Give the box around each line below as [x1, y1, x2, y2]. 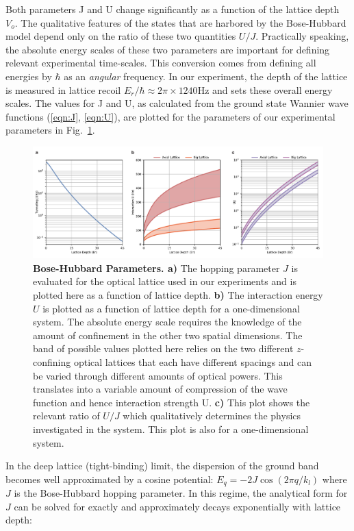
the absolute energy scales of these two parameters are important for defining [5, 42, 330, 56]
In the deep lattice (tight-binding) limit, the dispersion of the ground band [5, 458, 319, 473]
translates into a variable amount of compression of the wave [33, 382, 288, 396]
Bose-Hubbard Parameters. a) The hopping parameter [33, 260, 280, 275]
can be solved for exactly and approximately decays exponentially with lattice [14, 499, 341, 513]
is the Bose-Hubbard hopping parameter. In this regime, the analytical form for [14, 486, 348, 500]
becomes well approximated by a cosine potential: [5, 471, 214, 486]
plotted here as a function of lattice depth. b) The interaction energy [33, 288, 323, 302]
